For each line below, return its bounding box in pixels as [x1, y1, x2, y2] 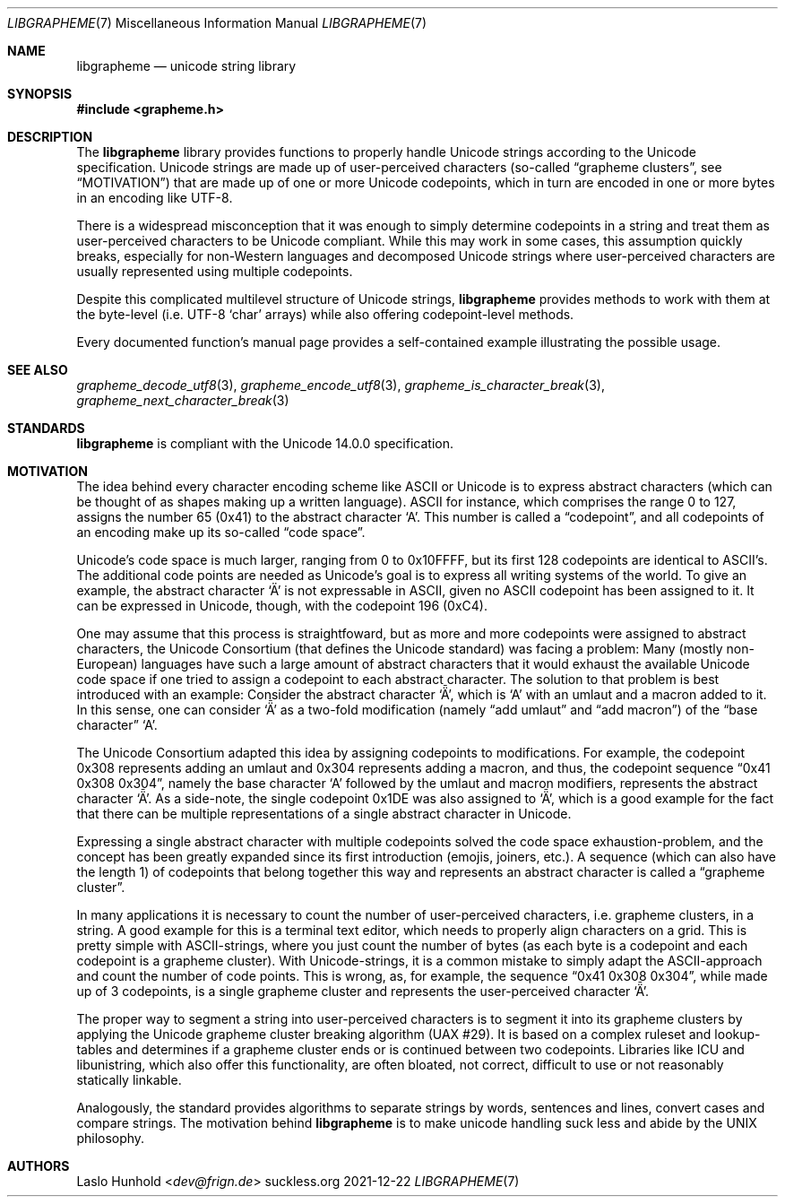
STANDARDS [7, 420, 85, 436]
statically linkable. [76, 1072, 182, 1087]
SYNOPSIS [7, 86, 73, 101]
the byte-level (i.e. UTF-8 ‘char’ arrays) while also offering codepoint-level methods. [76, 307, 574, 322]
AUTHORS [7, 1158, 70, 1174]
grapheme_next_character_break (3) [76, 393, 289, 408]
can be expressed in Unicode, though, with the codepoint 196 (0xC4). [76, 598, 487, 613]
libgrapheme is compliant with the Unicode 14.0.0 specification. [76, 436, 453, 451]
